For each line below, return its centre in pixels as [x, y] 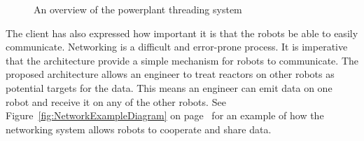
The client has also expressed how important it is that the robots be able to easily [182, 33]
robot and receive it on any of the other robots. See [116, 101]
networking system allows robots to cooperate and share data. [139, 129]
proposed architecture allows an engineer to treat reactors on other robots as [170, 74]
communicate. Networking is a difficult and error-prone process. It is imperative [177, 47]
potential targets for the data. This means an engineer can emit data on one [169, 87]
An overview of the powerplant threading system [138, 9]
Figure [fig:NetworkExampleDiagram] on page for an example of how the [165, 115]
